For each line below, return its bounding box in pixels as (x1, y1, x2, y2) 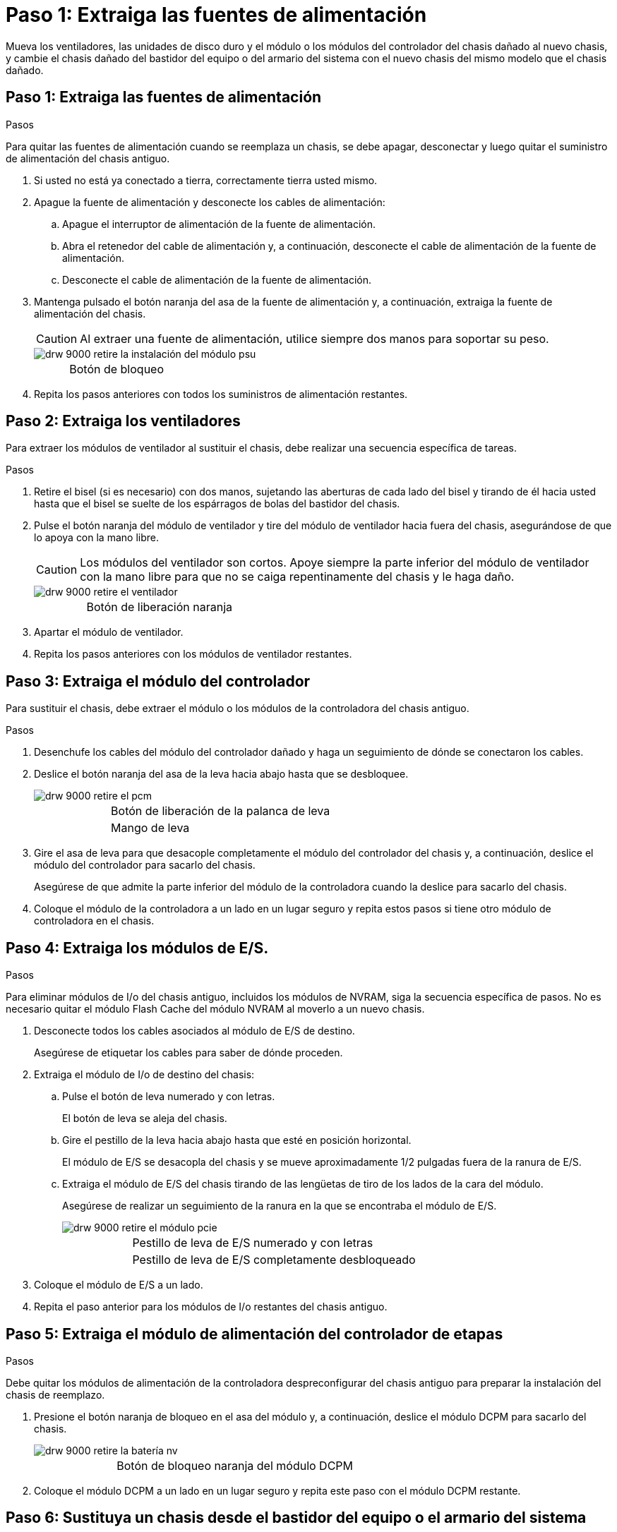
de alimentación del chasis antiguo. (6, 152, 170, 164)
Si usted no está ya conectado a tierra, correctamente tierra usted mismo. (34, 174, 378, 186)
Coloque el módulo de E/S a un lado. (34, 1279, 203, 1291)
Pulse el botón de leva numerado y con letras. (62, 1090, 275, 1103)
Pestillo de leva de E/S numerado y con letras (132, 1236, 373, 1250)
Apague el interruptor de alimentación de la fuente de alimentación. (62, 217, 376, 230)
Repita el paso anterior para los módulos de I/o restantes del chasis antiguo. (34, 1301, 388, 1313)
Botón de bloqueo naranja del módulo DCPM (116, 1458, 354, 1473)
